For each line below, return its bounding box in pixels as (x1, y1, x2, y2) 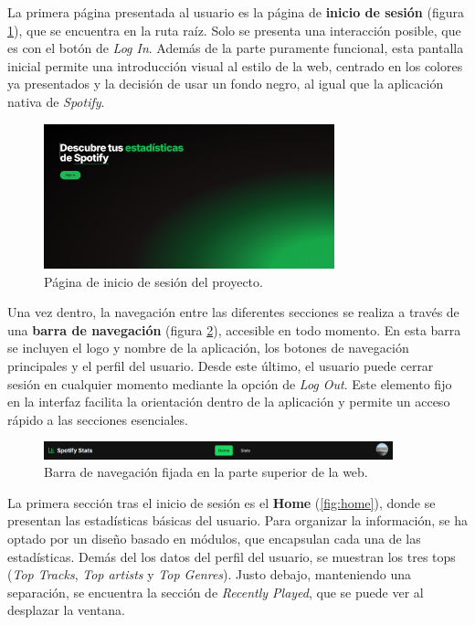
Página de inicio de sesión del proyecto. (44, 271, 263, 291)
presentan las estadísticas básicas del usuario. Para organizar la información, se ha (7, 511, 468, 530)
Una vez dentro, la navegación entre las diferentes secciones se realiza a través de (7, 302, 459, 322)
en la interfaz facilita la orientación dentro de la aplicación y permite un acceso (7, 392, 450, 411)
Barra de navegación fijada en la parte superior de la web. (44, 462, 368, 482)
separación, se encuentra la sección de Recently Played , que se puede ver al (7, 582, 424, 601)
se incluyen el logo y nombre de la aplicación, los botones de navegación (7, 338, 409, 357)
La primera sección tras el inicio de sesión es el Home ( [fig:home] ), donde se (7, 493, 436, 512)
